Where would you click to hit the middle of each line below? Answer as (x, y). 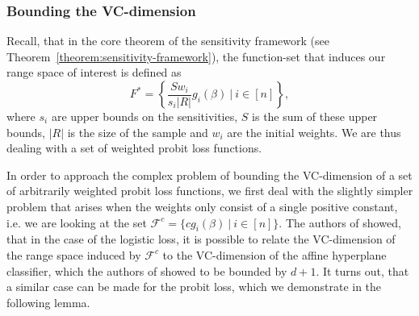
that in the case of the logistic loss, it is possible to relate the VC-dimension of (201, 239)
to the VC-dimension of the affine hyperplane (274, 254)
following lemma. (48, 302)
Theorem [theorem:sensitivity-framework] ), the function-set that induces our (196, 56)
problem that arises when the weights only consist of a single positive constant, (202, 206)
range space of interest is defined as (94, 72)
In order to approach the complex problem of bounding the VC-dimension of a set (209, 175)
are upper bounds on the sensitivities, (145, 116)
